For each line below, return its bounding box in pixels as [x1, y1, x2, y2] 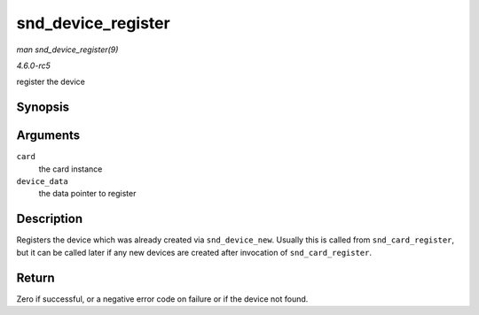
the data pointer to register [38, 188, 137, 199]
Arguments [16, 128, 81, 143]
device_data [16, 177, 68, 187]
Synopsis [16, 100, 70, 115]
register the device [16, 76, 86, 88]
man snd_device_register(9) [16, 44, 119, 55]
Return [16, 270, 55, 285]
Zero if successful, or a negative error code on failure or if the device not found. [16, 293, 309, 304]
